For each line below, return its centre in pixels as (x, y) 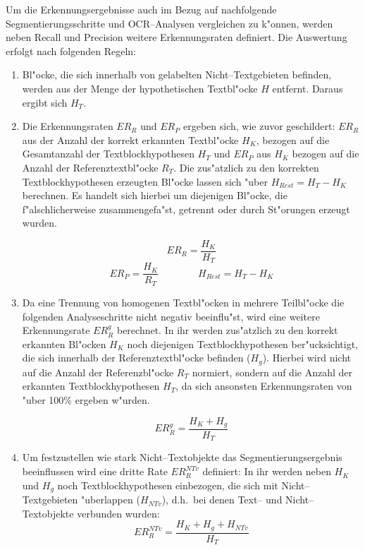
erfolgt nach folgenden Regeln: (71, 50)
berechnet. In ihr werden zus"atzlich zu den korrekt (227, 330)
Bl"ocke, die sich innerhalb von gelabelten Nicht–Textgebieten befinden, (177, 74)
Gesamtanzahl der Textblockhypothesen (108, 154)
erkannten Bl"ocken (64, 343)
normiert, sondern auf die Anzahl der (272, 372)
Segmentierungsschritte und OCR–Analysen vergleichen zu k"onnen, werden (169, 23)
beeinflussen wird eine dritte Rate (95, 471)
